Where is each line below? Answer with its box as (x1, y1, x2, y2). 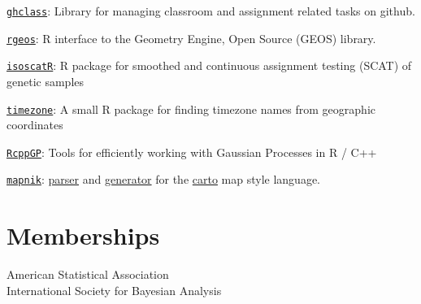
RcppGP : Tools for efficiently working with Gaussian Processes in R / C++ (7, 143, 377, 160)
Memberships (7, 219, 160, 252)
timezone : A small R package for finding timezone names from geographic (7, 100, 375, 117)
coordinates (7, 116, 63, 133)
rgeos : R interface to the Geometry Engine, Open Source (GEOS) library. (7, 29, 376, 46)
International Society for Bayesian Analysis (7, 281, 222, 298)
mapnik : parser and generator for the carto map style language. (7, 171, 321, 188)
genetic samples (7, 72, 85, 89)
